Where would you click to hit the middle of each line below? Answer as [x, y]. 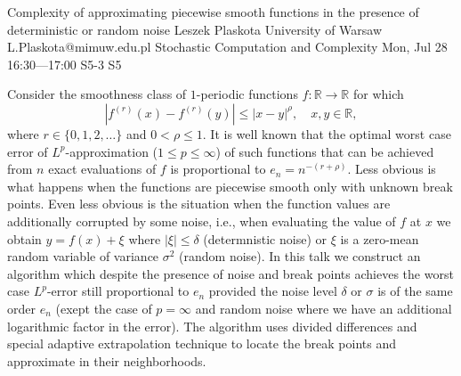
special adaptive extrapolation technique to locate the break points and [202, 343]
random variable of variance [83, 256]
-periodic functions [247, 94]
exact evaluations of [102, 169]
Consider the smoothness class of [97, 94]
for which [378, 94]
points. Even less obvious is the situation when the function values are [199, 204]
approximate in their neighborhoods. [107, 360]
